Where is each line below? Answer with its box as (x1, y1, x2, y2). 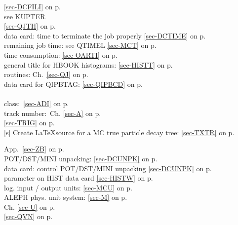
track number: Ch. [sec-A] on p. (4, 108, 101, 118)
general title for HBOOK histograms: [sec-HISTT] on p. (4, 59, 173, 70)
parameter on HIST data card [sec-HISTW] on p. (4, 173, 153, 183)
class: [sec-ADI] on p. (4, 98, 69, 108)
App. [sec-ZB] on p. (4, 144, 64, 154)
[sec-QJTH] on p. (4, 21, 56, 31)
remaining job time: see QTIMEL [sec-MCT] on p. (4, 40, 157, 50)
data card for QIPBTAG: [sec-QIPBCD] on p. (4, 78, 143, 89)
